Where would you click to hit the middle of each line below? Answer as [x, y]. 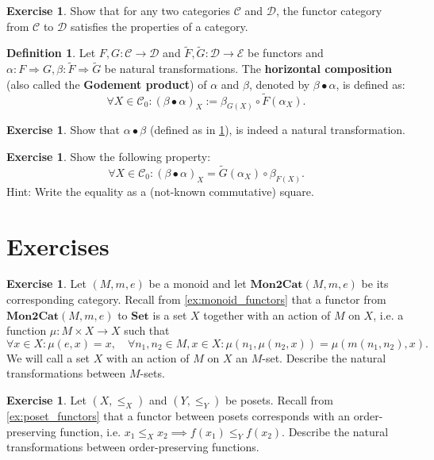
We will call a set [48, 357]
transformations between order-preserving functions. [133, 447]
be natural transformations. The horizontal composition [248, 69]
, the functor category [329, 10]
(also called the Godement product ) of [107, 84]
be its [375, 284]
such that [147, 330]
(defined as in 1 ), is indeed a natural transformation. [277, 130]
